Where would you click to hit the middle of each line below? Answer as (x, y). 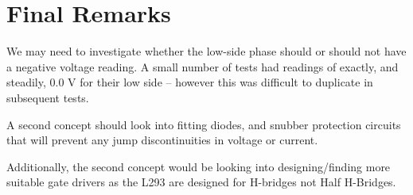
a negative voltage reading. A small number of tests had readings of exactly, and (203, 66)
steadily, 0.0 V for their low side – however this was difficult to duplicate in (190, 82)
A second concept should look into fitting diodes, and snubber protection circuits (204, 124)
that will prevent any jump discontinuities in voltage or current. (162, 140)
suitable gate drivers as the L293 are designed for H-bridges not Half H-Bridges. (201, 182)
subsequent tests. (48, 97)
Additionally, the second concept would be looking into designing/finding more (199, 166)
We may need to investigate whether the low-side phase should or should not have (206, 51)
